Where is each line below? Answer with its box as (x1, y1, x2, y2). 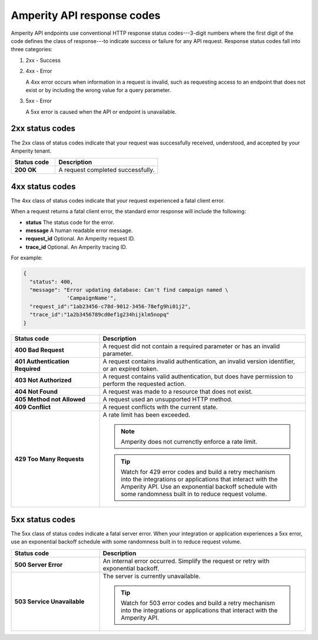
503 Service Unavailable (14, 597, 85, 605)
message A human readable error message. (25, 227, 133, 234)
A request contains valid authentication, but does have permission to (102, 372, 293, 380)
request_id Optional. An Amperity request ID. (25, 235, 135, 242)
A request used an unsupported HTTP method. (102, 395, 233, 403)
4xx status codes (11, 182, 76, 192)
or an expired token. (102, 364, 158, 372)
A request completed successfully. (58, 166, 155, 174)
